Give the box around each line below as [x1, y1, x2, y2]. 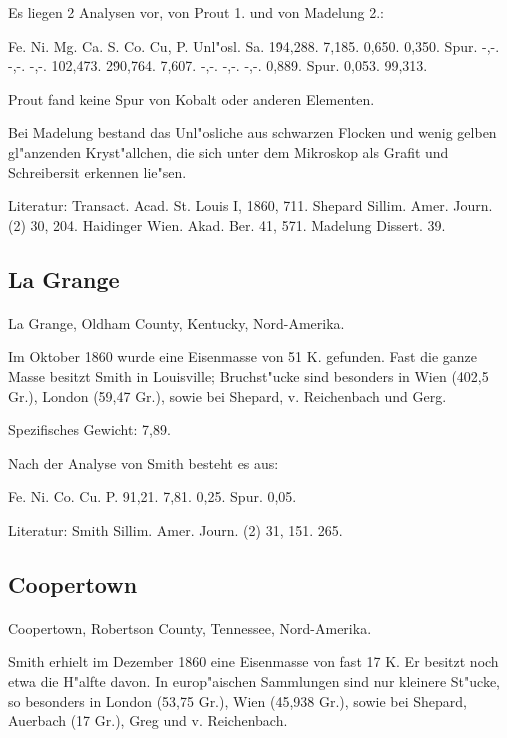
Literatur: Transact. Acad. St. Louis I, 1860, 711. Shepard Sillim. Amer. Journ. [8, 195, 493, 216]
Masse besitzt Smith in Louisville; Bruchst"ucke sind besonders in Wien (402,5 [8, 365, 489, 386]
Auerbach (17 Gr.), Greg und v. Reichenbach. [8, 710, 288, 731]
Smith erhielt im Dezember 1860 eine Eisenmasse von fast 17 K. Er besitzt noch [8, 651, 499, 672]
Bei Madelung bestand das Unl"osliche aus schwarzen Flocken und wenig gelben [8, 122, 497, 143]
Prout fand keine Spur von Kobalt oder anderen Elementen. [8, 88, 375, 109]
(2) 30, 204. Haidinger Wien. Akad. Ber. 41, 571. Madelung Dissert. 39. [8, 214, 446, 235]
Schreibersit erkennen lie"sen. [8, 161, 187, 182]
